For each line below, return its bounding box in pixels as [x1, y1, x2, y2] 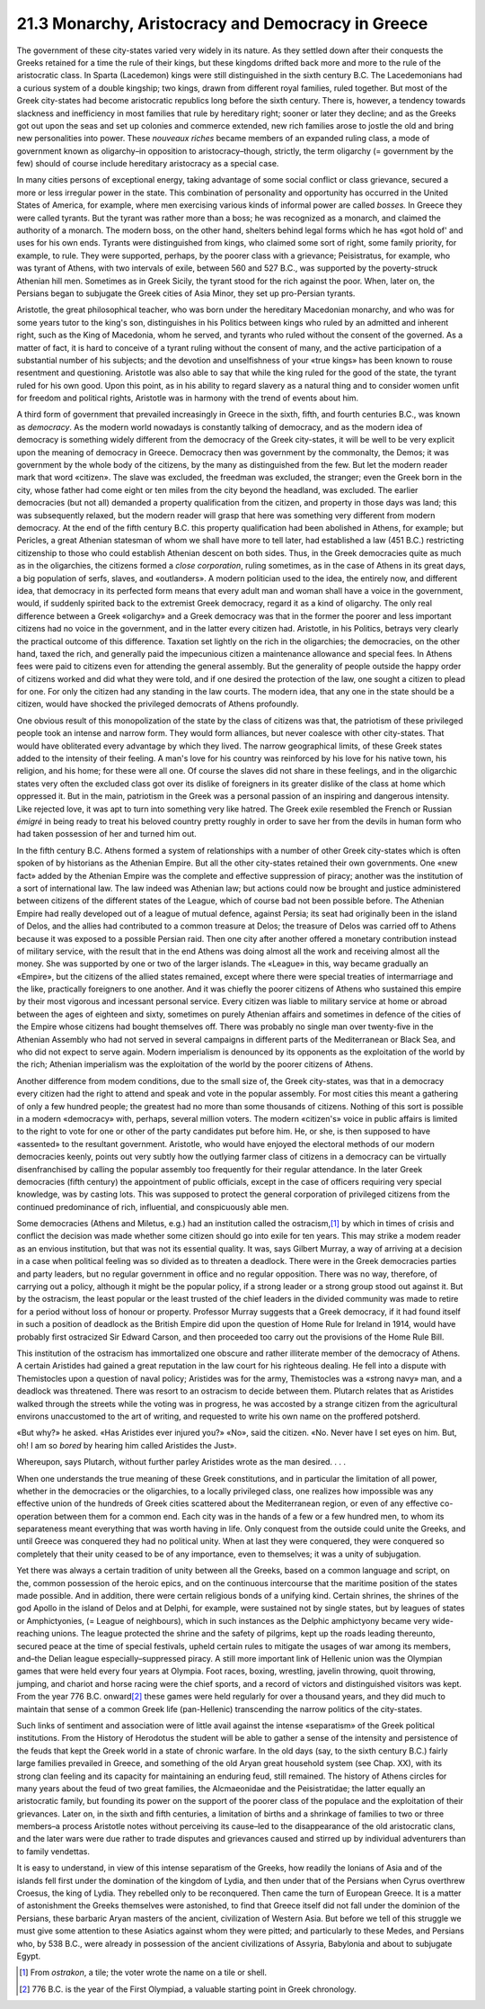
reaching [16, 1628, 49, 1639]
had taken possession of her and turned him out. [16, 829, 197, 839]
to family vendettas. [16, 1845, 90, 1857]
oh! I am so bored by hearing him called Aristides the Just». [16, 1439, 237, 1450]
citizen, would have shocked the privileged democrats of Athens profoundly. [16, 698, 300, 710]
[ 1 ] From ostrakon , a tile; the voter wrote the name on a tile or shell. [19, 1967, 268, 1978]
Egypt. [16, 1951, 41, 1961]
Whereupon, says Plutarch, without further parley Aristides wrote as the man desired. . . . [16, 1457, 346, 1467]
